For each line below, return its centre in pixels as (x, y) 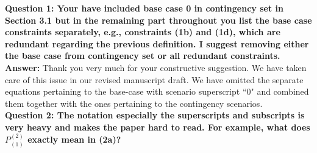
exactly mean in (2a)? (74, 139)
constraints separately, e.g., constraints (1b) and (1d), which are (143, 32)
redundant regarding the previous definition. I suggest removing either (157, 43)
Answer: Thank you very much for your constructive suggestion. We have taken (156, 67)
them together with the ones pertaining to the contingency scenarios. (134, 103)
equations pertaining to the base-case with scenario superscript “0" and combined (157, 91)
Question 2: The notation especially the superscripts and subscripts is (155, 115)
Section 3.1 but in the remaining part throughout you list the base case (158, 20)
